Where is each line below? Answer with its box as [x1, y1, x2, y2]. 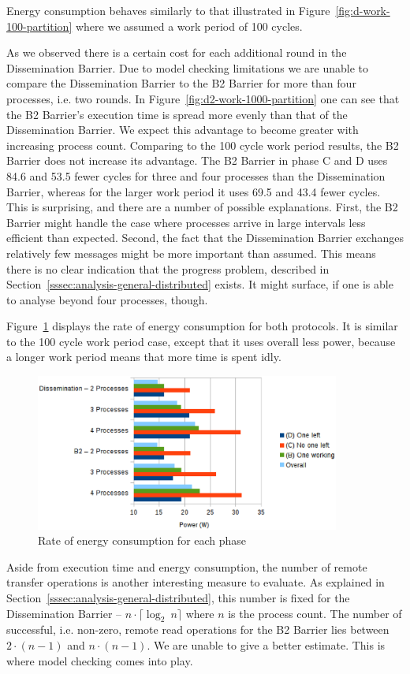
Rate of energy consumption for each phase [38, 532, 247, 549]
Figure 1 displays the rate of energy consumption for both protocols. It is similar [6, 318, 398, 334]
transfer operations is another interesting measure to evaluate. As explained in [6, 574, 385, 590]
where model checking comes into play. [6, 652, 193, 668]
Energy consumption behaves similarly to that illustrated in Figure [6, 2, 330, 18]
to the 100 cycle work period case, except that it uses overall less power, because [6, 333, 396, 349]
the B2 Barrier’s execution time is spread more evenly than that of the [6, 106, 348, 122]
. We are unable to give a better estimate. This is [147, 636, 386, 653]
